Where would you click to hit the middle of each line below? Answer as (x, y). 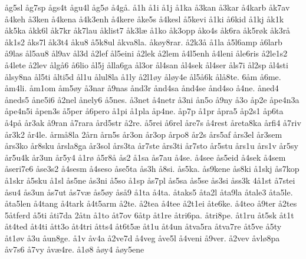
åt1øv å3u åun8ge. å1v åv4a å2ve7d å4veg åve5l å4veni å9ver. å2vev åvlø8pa (142, 238)
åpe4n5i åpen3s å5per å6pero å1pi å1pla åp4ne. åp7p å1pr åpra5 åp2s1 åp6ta (144, 111)
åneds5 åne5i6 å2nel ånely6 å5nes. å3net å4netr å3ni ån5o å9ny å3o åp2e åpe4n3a (152, 99)
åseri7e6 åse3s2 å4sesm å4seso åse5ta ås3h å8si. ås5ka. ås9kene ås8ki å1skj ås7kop (152, 169)
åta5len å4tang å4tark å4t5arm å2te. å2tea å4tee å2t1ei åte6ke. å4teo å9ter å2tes (151, 203)
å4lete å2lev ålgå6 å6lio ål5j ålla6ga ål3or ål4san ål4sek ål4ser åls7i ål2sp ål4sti (147, 64)
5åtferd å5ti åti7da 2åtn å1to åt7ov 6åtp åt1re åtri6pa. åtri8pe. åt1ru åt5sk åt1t (149, 215)
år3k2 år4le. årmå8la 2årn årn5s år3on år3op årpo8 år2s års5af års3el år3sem (144, 134)
